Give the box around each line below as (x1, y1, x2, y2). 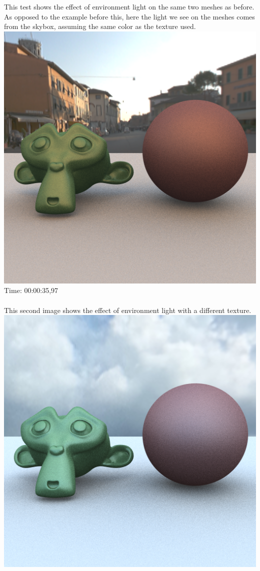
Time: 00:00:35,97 (4, 285, 58, 295)
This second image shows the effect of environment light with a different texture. (4, 304, 251, 315)
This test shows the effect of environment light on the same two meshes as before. (4, 1, 254, 11)
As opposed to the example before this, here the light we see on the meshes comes (4, 11, 255, 21)
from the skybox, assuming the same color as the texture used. (4, 21, 196, 31)
